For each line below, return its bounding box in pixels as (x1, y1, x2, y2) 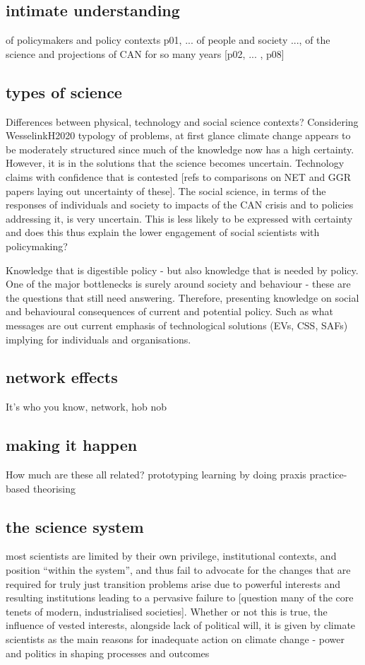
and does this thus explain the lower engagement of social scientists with (6, 225, 320, 240)
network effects (6, 366, 118, 388)
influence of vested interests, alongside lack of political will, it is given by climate (6, 618, 356, 632)
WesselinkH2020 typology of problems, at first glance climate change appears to (6, 128, 351, 143)
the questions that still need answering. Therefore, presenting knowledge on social (6, 290, 359, 305)
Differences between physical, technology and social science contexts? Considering (6, 114, 359, 129)
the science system (6, 515, 144, 537)
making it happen (6, 434, 138, 456)
